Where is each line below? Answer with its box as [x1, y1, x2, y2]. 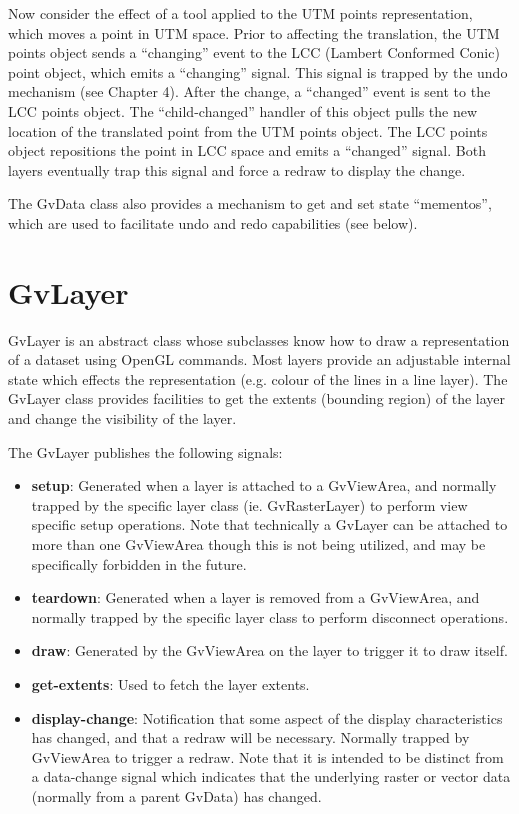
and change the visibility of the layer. [8, 408, 237, 429]
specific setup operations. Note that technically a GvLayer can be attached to [31, 514, 508, 535]
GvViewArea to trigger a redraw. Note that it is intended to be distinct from [31, 746, 504, 767]
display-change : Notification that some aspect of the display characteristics [31, 707, 503, 728]
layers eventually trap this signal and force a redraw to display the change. [8, 159, 466, 180]
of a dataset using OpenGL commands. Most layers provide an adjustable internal [8, 349, 511, 370]
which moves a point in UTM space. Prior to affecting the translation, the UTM [8, 22, 500, 43]
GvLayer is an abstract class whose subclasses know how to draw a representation [8, 329, 510, 350]
